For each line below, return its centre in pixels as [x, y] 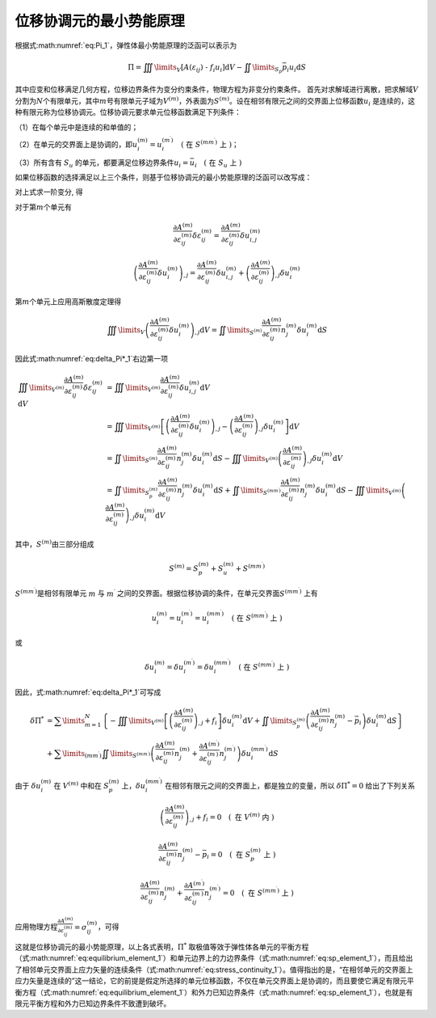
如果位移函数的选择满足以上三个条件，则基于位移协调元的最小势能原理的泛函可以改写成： [163, 177]
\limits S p [267, 68]
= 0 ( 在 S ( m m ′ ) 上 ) [258, 891]
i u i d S [297, 68]
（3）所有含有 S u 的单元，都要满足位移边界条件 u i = [102, 163]
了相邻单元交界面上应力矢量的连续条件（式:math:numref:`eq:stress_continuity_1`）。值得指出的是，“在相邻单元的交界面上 [214, 969]
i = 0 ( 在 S [229, 855]
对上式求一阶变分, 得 [49, 192]
